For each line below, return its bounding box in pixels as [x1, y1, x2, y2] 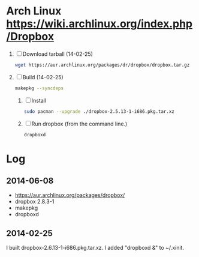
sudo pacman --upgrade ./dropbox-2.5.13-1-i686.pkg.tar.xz [23, 108, 175, 115]
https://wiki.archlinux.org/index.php [6, 17, 193, 31]
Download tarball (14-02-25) [22, 50, 93, 58]
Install [31, 97, 47, 104]
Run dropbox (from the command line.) [31, 120, 128, 127]
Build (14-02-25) [22, 73, 64, 80]
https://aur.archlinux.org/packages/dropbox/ [14, 192, 125, 199]
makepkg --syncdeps [14, 85, 64, 91]
